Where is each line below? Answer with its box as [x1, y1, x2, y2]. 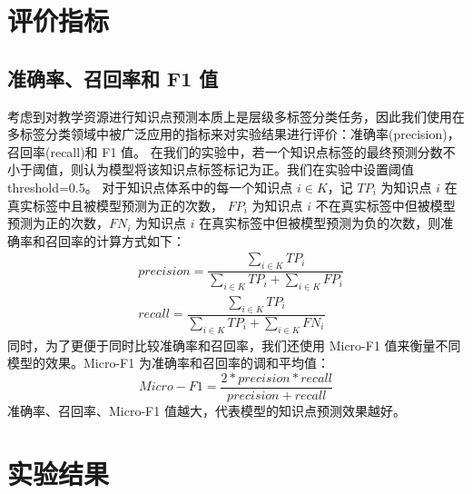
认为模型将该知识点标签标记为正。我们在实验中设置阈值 [83, 160, 414, 179]
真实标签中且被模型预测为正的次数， [7, 195, 223, 214]
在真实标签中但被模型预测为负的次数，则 [199, 213, 441, 232]
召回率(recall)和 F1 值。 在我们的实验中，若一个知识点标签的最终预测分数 [7, 142, 443, 161]
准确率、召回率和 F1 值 [7, 64, 219, 92]
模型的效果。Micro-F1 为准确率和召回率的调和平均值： [7, 353, 329, 372]
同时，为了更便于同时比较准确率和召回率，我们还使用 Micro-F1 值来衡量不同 [7, 335, 461, 354]
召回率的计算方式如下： [44, 231, 185, 250]
